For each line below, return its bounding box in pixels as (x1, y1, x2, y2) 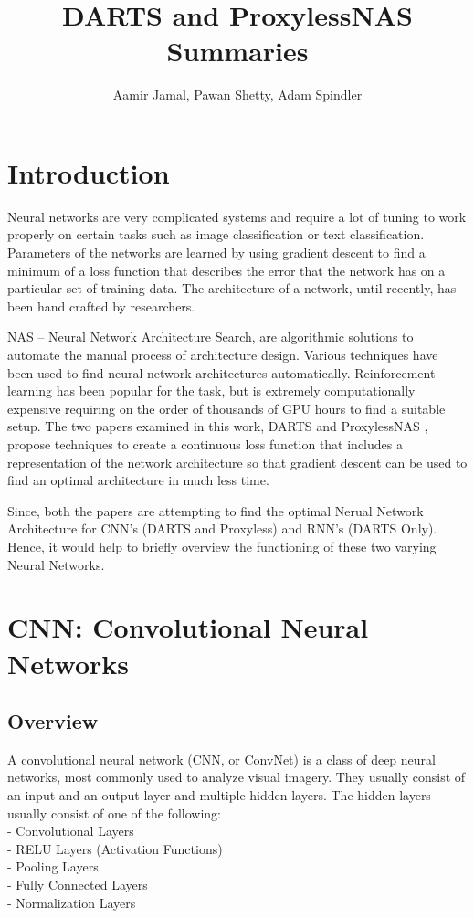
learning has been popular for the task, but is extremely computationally (7, 381, 416, 400)
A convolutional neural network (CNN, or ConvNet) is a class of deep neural (7, 749, 436, 768)
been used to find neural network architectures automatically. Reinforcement (7, 363, 436, 382)
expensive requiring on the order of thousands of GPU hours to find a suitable (7, 398, 446, 417)
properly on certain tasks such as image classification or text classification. (7, 225, 425, 244)
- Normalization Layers (7, 892, 136, 912)
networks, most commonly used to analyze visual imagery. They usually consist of (7, 767, 466, 786)
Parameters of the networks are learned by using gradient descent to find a (7, 243, 426, 262)
